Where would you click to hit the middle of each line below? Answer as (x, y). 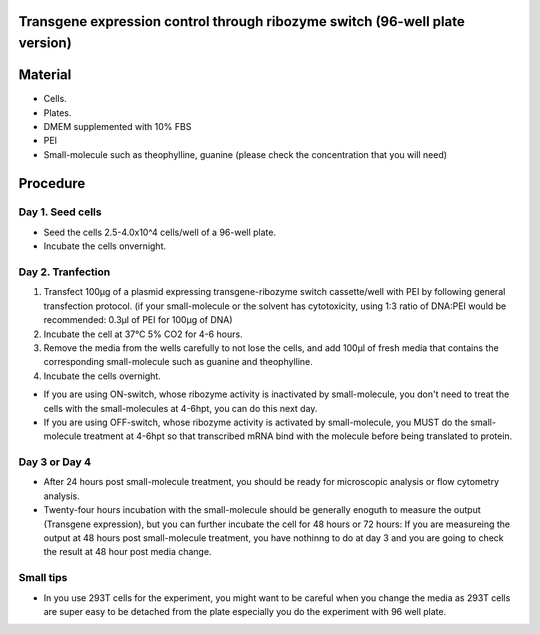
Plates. (57, 112)
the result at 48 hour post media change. (127, 552)
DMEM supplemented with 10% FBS (117, 126)
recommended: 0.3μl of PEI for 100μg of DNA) (138, 320)
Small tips (43, 578)
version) (45, 43)
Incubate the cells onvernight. (105, 246)
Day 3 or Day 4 (55, 462)
